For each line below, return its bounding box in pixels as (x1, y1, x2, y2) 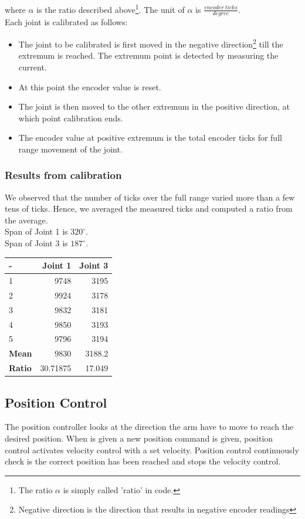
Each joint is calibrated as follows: (5, 16, 128, 28)
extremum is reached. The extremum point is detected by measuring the (18, 49, 279, 62)
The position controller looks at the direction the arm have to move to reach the (5, 420, 294, 433)
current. (18, 60, 47, 73)
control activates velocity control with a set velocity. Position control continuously (5, 443, 299, 456)
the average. (5, 213, 48, 226)
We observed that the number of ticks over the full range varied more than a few (5, 191, 295, 203)
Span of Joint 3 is (5, 237, 68, 249)
